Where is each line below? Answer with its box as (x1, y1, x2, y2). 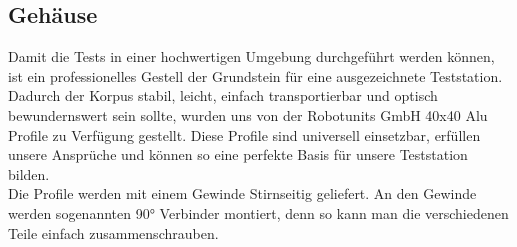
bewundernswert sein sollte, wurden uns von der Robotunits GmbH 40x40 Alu (8, 104, 488, 125)
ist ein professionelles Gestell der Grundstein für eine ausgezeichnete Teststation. (8, 65, 503, 86)
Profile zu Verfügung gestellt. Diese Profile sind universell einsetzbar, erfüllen (8, 124, 481, 145)
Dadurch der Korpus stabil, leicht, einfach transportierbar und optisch (8, 85, 438, 106)
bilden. (8, 163, 50, 184)
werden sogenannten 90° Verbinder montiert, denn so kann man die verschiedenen (8, 202, 509, 223)
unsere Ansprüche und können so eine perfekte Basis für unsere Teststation (8, 144, 468, 165)
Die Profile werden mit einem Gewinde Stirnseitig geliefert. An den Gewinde (8, 183, 477, 204)
